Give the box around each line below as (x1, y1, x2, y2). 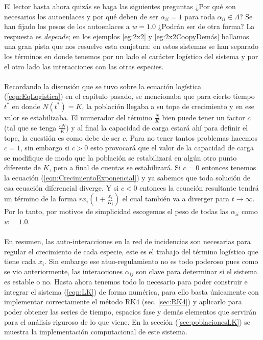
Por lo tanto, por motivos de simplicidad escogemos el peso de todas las (4, 206, 229, 217)
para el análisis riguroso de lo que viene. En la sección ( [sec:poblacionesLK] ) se (4, 316, 251, 327)
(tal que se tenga (4, 122, 57, 133)
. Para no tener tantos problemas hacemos (126, 132, 258, 143)
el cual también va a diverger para (122, 193, 230, 204)
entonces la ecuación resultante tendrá (139, 182, 259, 193)
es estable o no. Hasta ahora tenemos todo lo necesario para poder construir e (4, 276, 248, 287)
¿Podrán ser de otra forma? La (158, 21, 255, 32)
